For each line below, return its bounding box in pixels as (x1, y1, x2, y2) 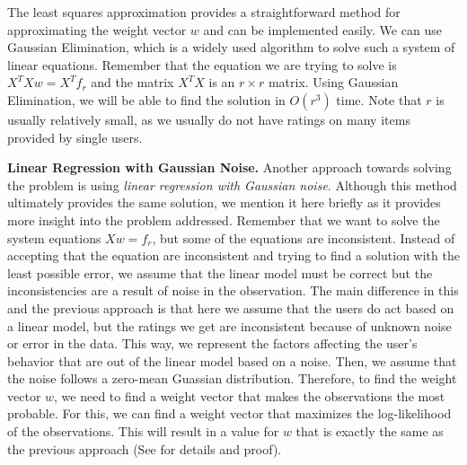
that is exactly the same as (295, 422, 444, 441)
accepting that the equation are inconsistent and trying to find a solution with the (7, 246, 460, 265)
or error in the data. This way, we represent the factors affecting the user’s (7, 334, 418, 353)
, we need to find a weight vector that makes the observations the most (54, 386, 445, 405)
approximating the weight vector (7, 20, 187, 39)
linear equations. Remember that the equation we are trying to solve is (7, 55, 397, 74)
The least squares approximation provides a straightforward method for (7, 3, 401, 21)
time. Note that (336, 90, 422, 109)
